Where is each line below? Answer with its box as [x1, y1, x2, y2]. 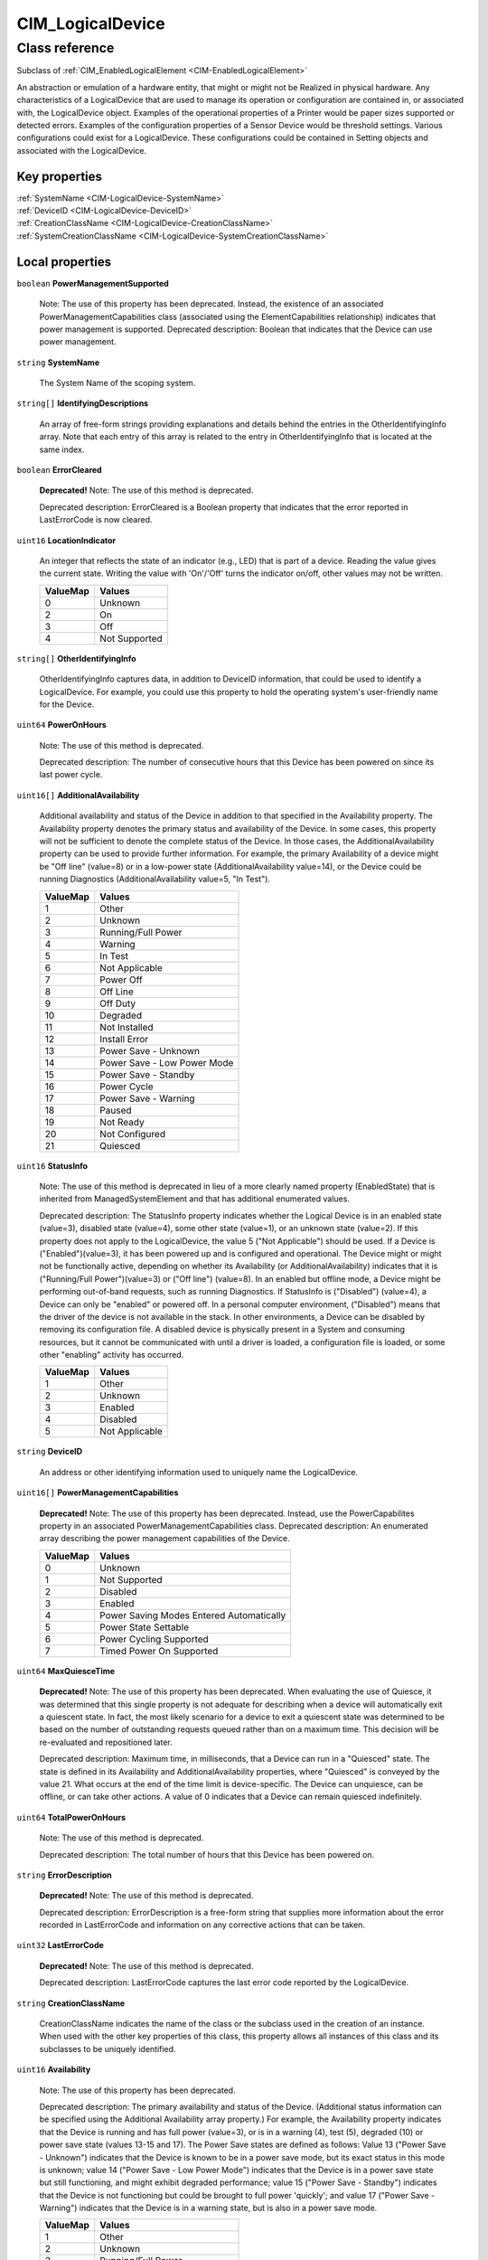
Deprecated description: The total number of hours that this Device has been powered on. [39, 1849, 375, 1860]
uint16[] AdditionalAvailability [16, 789, 140, 800]
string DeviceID [16, 1446, 83, 1457]
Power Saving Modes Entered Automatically [99, 1609, 286, 1622]
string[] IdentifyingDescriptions [16, 398, 149, 409]
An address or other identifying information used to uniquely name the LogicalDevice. [39, 1466, 359, 1477]
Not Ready [99, 1116, 145, 1128]
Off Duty [99, 997, 136, 1010]
